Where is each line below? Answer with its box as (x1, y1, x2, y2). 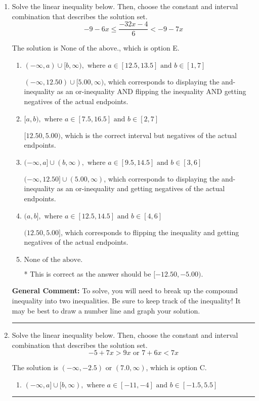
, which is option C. (146, 362, 207, 373)
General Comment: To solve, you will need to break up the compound (12, 285, 238, 296)
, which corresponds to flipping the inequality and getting (61, 227, 239, 237)
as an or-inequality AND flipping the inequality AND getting (57, 86, 246, 97)
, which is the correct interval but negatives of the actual (61, 129, 237, 140)
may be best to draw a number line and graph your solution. (12, 305, 200, 316)
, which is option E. (119, 42, 180, 53)
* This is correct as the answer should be (24, 268, 151, 279)
